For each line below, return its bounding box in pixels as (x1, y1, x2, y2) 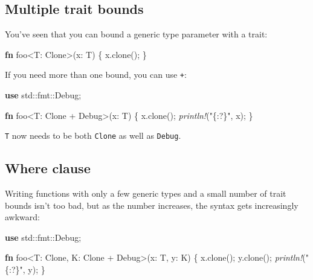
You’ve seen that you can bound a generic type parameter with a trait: (5, 28, 268, 40)
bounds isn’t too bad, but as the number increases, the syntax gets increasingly (5, 199, 298, 211)
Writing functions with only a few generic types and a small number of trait (5, 187, 286, 200)
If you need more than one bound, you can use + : (5, 68, 187, 81)
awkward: (5, 211, 40, 223)
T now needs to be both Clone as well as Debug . (5, 129, 181, 142)
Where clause (5, 159, 91, 177)
